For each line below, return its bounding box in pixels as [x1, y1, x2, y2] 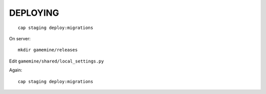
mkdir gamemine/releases [18, 47, 78, 53]
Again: [9, 67, 22, 73]
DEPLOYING [9, 7, 59, 18]
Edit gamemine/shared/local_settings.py [9, 58, 104, 64]
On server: [9, 35, 31, 41]
